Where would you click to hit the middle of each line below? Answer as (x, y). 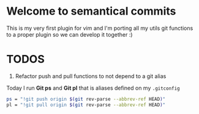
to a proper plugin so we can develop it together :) (69, 34)
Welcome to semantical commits (91, 11)
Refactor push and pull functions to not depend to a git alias (91, 76)
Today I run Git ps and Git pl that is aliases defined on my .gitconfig (93, 88)
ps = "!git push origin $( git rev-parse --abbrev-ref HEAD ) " (86, 99)
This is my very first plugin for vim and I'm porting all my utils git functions (100, 28)
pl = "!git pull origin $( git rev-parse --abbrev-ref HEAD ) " (86, 105)
